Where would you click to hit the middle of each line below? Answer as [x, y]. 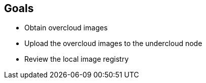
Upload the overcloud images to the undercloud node [113, 44]
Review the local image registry [77, 59]
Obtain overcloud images [66, 28]
